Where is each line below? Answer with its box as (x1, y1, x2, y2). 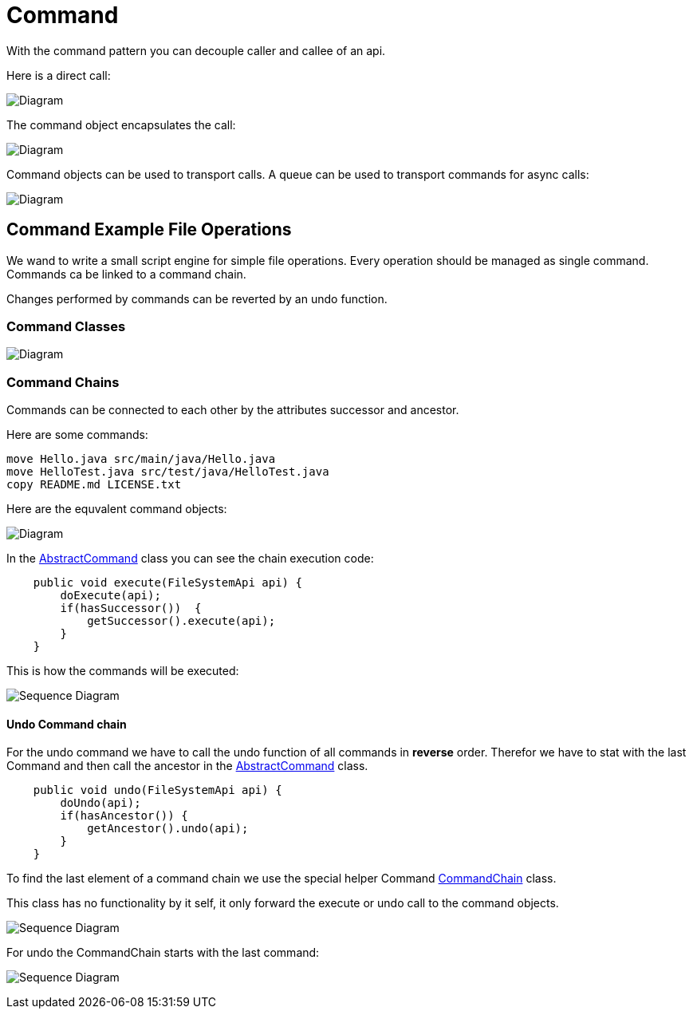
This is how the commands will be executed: (6, 664, 239, 678)
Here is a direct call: (6, 68, 111, 82)
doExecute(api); (60, 589, 161, 602)
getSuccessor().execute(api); (87, 614, 276, 628)
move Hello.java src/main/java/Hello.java (6, 452, 276, 466)
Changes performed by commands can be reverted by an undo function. (6, 291, 388, 306)
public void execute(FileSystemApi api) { (33, 576, 302, 590)
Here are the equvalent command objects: (6, 502, 227, 516)
